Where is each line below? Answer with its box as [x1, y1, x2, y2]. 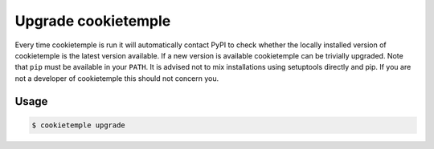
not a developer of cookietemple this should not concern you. [14, 73, 219, 83]
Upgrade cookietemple [14, 12, 171, 30]
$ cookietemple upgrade [31, 120, 126, 130]
